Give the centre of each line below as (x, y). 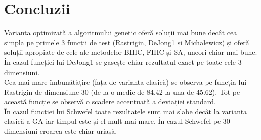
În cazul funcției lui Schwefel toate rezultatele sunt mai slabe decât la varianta (126, 111)
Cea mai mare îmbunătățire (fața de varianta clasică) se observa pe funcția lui (125, 82)
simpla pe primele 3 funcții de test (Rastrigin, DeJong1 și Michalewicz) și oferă (127, 42)
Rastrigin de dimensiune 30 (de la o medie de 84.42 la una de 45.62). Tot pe (122, 91)
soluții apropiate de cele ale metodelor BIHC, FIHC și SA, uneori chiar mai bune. (131, 52)
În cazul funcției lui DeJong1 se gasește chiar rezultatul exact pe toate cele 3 (123, 62)
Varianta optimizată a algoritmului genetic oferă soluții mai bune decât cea (121, 32)
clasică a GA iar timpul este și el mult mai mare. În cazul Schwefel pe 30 (117, 121)
